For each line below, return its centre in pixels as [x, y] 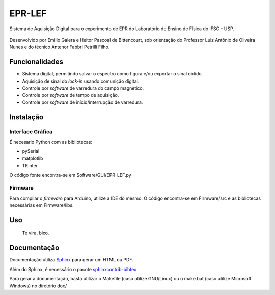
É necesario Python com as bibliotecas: [51, 142]
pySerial [31, 151]
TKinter [30, 166]
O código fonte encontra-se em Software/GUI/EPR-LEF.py [71, 175]
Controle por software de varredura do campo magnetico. [83, 88]
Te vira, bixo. [36, 233]
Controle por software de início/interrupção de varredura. [82, 102]
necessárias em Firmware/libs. [42, 205]
